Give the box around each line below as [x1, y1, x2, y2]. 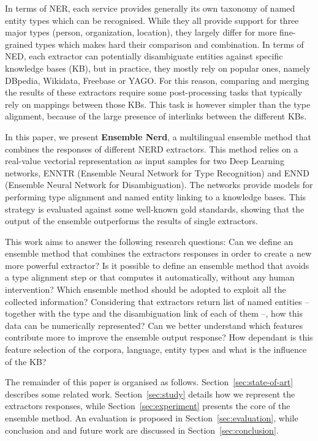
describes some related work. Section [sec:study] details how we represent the [5, 387, 295, 400]
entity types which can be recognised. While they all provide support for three [5, 13, 299, 26]
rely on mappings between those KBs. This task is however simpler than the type [5, 97, 311, 110]
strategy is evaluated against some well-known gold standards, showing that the [5, 202, 305, 215]
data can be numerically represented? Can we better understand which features [5, 318, 303, 331]
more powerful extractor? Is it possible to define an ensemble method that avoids [5, 258, 309, 271]
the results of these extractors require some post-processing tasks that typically [5, 86, 303, 99]
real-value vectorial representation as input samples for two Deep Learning [5, 154, 284, 167]
